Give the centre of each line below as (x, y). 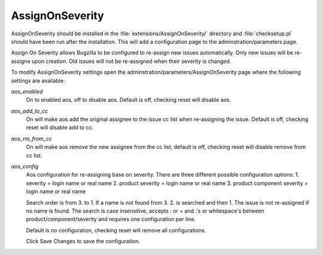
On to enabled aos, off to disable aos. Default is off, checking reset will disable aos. (129, 100)
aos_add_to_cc (30, 111)
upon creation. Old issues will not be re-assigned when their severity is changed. (131, 61)
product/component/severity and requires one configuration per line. (111, 219)
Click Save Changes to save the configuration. (83, 241)
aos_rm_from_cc (31, 138)
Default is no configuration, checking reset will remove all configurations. (116, 230)
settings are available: (38, 80)
